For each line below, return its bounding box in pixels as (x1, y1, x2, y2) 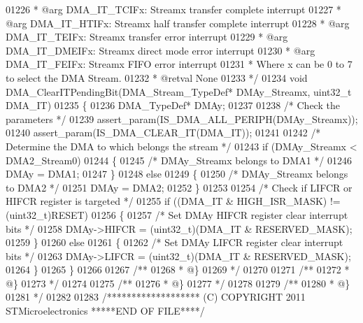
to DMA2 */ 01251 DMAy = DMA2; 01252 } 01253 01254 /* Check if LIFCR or (6, 180, 353, 194)
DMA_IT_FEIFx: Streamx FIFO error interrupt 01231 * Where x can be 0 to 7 (6, 57, 353, 71)
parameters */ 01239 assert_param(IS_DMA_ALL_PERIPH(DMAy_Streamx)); (6, 111, 358, 126)
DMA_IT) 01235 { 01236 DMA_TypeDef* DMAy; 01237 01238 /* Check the (6, 98, 340, 113)
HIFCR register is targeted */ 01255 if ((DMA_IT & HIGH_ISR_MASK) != (6, 194, 341, 208)
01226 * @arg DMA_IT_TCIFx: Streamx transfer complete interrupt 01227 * (6, 2, 341, 16)
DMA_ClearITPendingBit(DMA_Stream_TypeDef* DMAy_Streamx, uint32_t (6, 84, 352, 99)
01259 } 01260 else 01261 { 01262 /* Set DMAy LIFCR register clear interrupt (6, 235, 343, 250)
